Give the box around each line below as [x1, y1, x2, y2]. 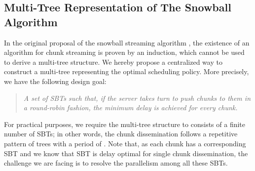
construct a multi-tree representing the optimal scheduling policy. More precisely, [4, 66, 249, 77]
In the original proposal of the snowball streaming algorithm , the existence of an [4, 37, 250, 47]
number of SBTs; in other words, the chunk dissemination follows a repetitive [4, 128, 238, 139]
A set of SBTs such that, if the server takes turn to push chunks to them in [23, 92, 251, 103]
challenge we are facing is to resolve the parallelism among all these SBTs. [4, 158, 228, 168]
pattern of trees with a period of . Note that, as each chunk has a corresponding [4, 138, 246, 148]
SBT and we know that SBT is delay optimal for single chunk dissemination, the [4, 148, 248, 158]
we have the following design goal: [4, 76, 107, 86]
